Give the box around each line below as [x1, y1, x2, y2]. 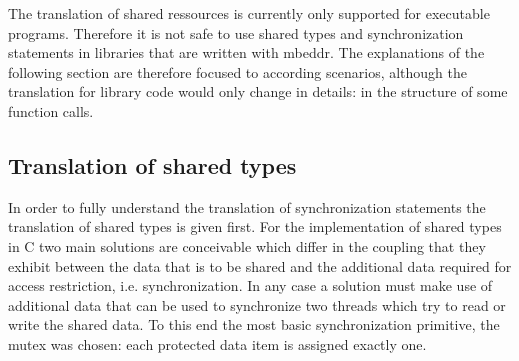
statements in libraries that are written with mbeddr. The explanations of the [8, 42, 485, 63]
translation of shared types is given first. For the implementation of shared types [8, 216, 502, 237]
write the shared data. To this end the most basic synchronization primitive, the [8, 314, 500, 335]
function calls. [8, 100, 94, 121]
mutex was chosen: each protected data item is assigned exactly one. [8, 333, 427, 354]
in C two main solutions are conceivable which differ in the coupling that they [8, 235, 486, 256]
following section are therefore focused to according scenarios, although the [8, 61, 468, 82]
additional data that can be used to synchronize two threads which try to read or [8, 294, 506, 315]
